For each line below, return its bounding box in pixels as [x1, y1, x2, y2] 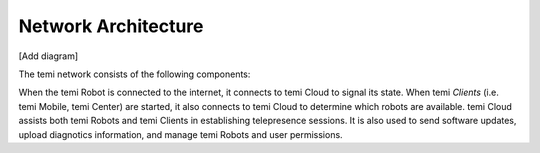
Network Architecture [18, 15, 204, 37]
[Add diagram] [18, 50, 79, 62]
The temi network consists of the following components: [18, 68, 251, 80]
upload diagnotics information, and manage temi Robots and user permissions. [18, 128, 344, 140]
